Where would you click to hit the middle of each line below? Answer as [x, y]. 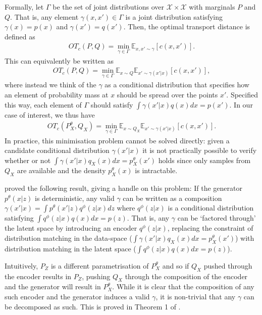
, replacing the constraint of [210, 228]
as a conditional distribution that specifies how [177, 85]
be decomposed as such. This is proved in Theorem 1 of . [93, 306]
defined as [20, 36]
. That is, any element [44, 16]
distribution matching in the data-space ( [68, 238]
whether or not [28, 160]
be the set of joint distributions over [109, 7]
